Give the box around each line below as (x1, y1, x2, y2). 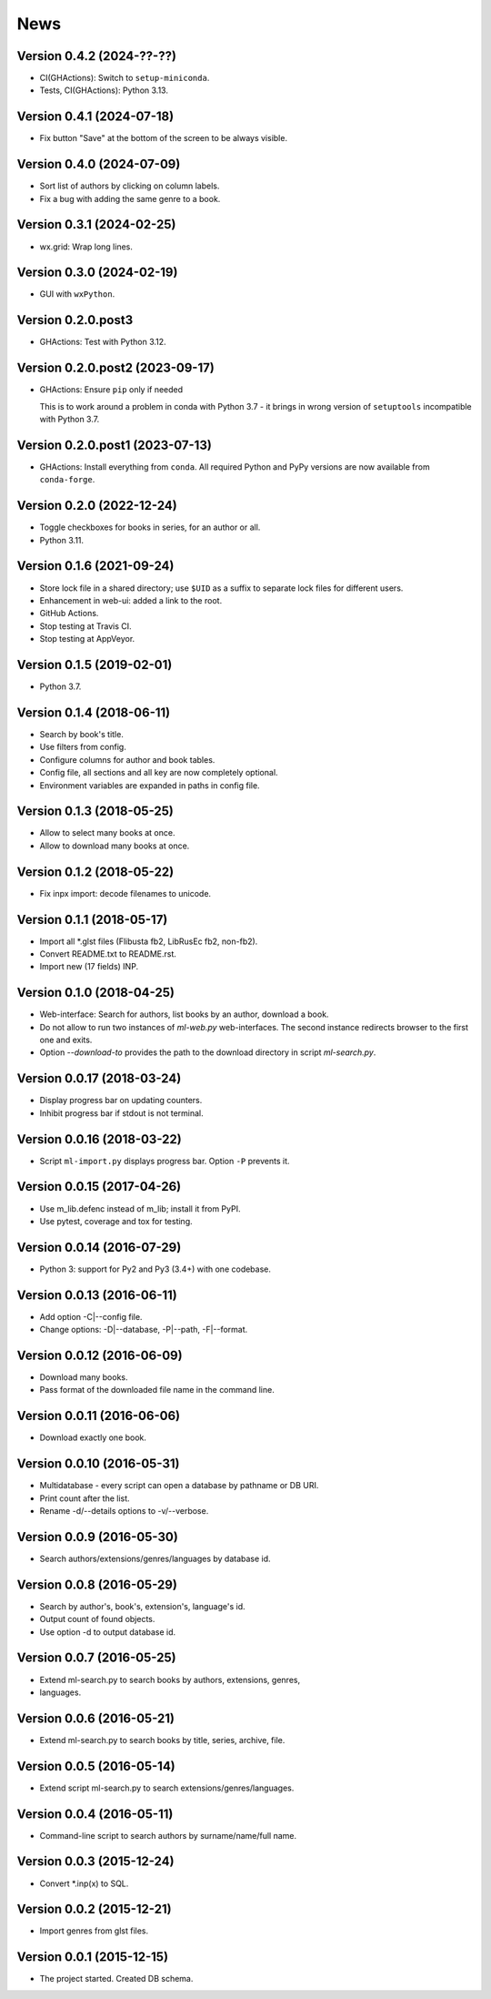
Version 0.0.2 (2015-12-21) (16, 1902, 172, 1917)
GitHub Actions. (39, 608, 99, 619)
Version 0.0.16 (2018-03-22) (16, 1131, 182, 1147)
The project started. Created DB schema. (39, 1974, 194, 1984)
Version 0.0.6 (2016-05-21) (16, 1710, 175, 1726)
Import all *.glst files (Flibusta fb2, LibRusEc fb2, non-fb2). (39, 936, 258, 947)
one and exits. (39, 1034, 93, 1046)
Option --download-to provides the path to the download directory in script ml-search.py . (39, 1047, 376, 1058)
